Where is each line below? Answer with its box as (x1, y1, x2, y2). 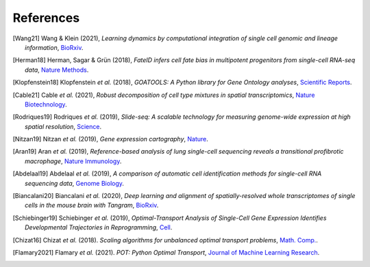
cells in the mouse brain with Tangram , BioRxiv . (25, 201, 159, 210)
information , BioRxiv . (25, 43, 84, 51)
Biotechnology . (25, 100, 68, 109)
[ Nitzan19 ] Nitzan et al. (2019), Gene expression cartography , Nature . (12, 135, 209, 143)
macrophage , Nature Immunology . (25, 157, 122, 165)
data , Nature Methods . (25, 66, 89, 74)
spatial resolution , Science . (25, 122, 102, 130)
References (12, 10, 80, 25)
